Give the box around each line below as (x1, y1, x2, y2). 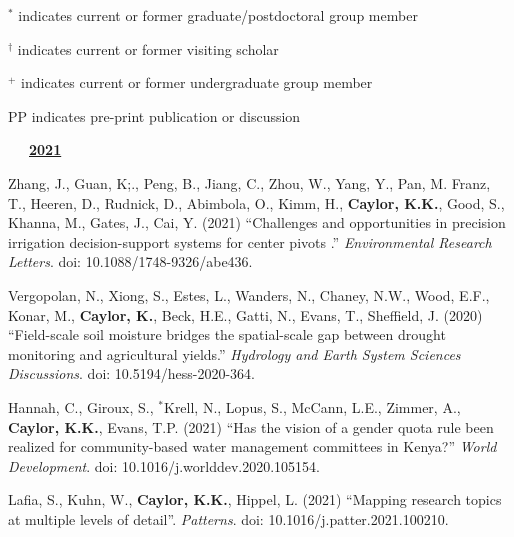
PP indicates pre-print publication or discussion (8, 105, 301, 126)
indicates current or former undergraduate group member (21, 72, 373, 93)
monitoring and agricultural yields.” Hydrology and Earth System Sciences (8, 343, 461, 364)
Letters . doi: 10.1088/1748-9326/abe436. (8, 251, 253, 272)
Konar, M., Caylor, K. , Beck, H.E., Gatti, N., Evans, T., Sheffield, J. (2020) (8, 304, 483, 325)
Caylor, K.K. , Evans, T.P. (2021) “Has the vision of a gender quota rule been (8, 416, 494, 437)
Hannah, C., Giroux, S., (8, 396, 154, 417)
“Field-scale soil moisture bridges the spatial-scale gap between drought (8, 324, 446, 345)
